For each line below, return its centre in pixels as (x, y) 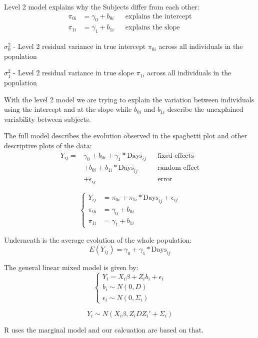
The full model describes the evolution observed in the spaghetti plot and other (126, 136)
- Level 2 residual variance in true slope (73, 73)
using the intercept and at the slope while (68, 109)
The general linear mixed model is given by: (71, 267)
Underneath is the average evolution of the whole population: (98, 239)
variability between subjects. (47, 119)
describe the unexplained (205, 109)
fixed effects (176, 156)
